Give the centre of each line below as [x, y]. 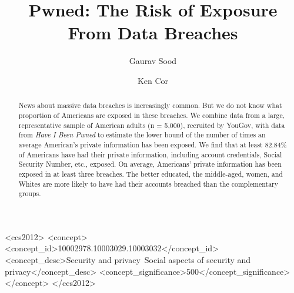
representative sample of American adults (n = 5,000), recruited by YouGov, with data [152, 125]
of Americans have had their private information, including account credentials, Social [150, 154]
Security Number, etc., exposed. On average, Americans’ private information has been [150, 164]
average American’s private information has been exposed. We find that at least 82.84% [153, 144]
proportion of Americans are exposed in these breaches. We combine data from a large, [152, 115]
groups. [30, 193]
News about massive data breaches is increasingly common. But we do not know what [150, 105]
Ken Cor [153, 80]
